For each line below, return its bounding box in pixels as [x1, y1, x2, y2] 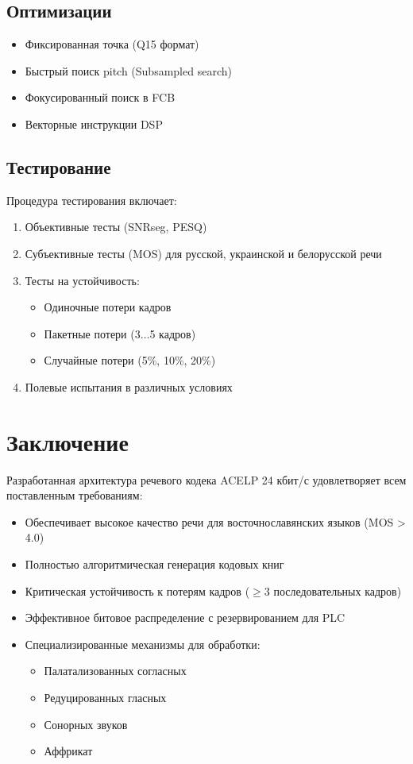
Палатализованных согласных [44, 662, 187, 679]
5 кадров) [149, 325, 196, 341]
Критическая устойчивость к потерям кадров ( [25, 582, 250, 599]
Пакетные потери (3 [44, 325, 141, 341]
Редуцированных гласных [44, 689, 167, 705]
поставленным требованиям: [6, 487, 143, 504]
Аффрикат [44, 743, 93, 759]
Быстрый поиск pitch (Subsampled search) [25, 62, 232, 79]
